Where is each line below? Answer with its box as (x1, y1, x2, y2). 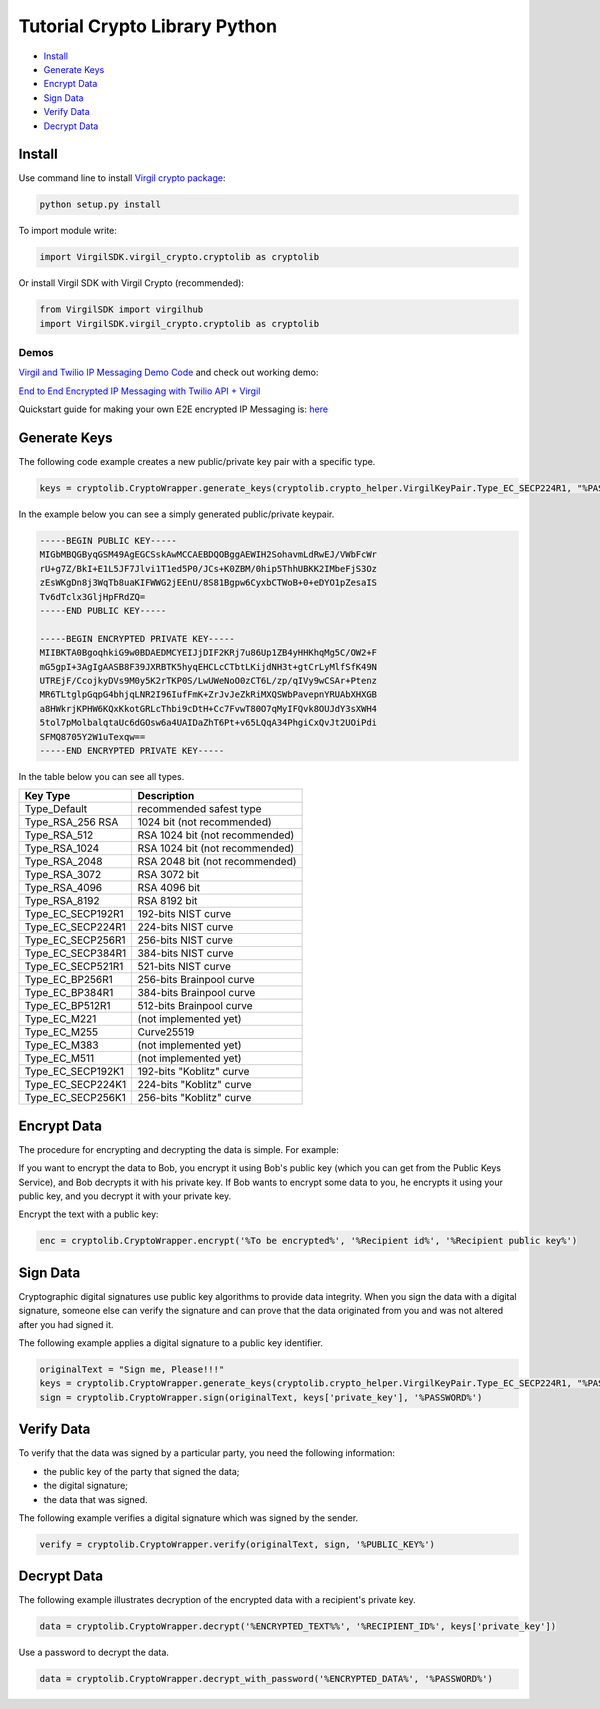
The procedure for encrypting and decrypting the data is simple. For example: (18, 1143, 339, 1155)
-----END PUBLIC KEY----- (39, 605, 167, 617)
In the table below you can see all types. (18, 770, 185, 782)
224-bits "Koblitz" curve (137, 1078, 252, 1092)
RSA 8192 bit (137, 894, 198, 908)
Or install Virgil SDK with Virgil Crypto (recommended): (18, 277, 245, 289)
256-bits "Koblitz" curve (137, 1091, 252, 1105)
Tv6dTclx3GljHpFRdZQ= (39, 591, 146, 602)
